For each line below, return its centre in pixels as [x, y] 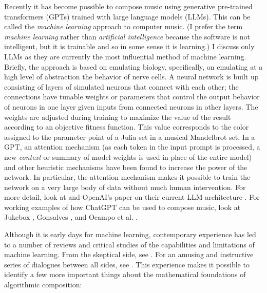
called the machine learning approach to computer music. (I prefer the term [123, 26]
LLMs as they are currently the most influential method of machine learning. [125, 56]
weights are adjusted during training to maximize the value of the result [118, 117]
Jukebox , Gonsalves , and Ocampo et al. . [71, 217]
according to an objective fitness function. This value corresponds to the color [127, 127]
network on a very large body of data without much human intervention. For [125, 187]
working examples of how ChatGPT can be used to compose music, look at [122, 207]
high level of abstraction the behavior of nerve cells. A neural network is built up [131, 77]
